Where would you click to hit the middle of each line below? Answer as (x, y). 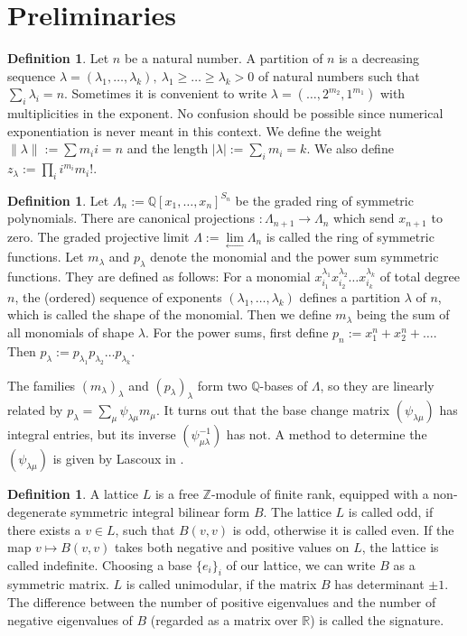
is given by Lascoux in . (118, 459)
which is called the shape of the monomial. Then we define (169, 314)
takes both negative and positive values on (232, 547)
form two (222, 385)
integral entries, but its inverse (92, 434)
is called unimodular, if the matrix (221, 584)
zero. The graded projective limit (98, 236)
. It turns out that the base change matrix (273, 410)
